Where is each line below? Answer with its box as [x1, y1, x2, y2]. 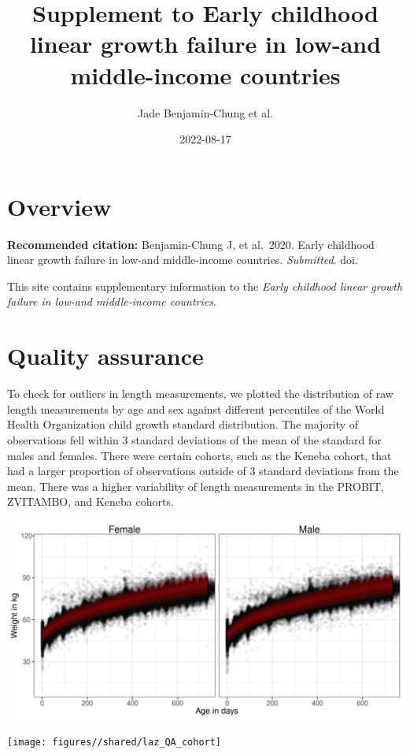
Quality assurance [7, 340, 204, 372]
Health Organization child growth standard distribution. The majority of [7, 416, 359, 433]
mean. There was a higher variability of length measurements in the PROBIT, [7, 477, 384, 494]
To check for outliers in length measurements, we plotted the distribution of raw [7, 385, 393, 402]
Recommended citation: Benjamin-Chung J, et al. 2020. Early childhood [7, 236, 375, 252]
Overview [7, 190, 112, 222]
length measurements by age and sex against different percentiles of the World [7, 400, 385, 417]
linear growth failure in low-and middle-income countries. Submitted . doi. [7, 251, 358, 268]
